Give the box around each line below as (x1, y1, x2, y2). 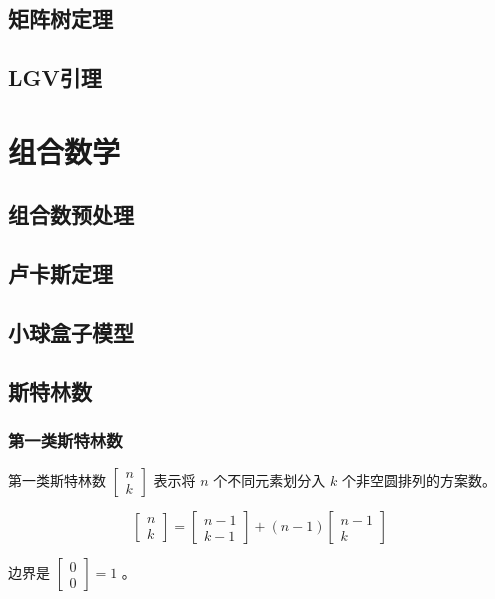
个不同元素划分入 (213, 470, 326, 491)
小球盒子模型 (8, 316, 134, 347)
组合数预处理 (8, 199, 134, 230)
